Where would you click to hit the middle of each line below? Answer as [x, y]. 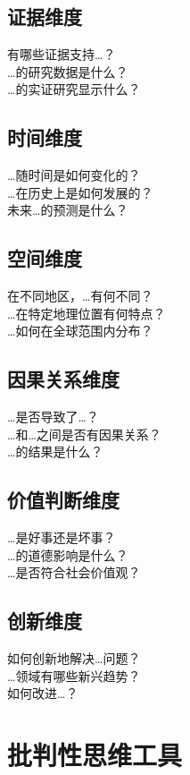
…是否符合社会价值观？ [74, 572]
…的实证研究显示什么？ [74, 89]
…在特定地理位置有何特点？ [87, 313]
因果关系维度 [63, 379]
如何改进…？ [43, 693]
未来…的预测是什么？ [68, 210]
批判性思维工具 [95, 755]
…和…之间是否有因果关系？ [84, 434]
